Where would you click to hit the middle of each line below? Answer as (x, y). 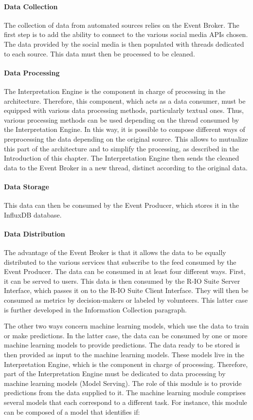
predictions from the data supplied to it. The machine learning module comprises (125, 393)
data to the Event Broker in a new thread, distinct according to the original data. (126, 167)
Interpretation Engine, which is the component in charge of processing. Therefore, (126, 364)
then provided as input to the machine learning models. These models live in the (124, 355)
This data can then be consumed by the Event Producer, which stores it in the (122, 205)
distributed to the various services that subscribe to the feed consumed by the (120, 262)
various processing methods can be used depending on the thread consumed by (122, 119)
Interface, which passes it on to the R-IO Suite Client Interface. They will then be (126, 290)
